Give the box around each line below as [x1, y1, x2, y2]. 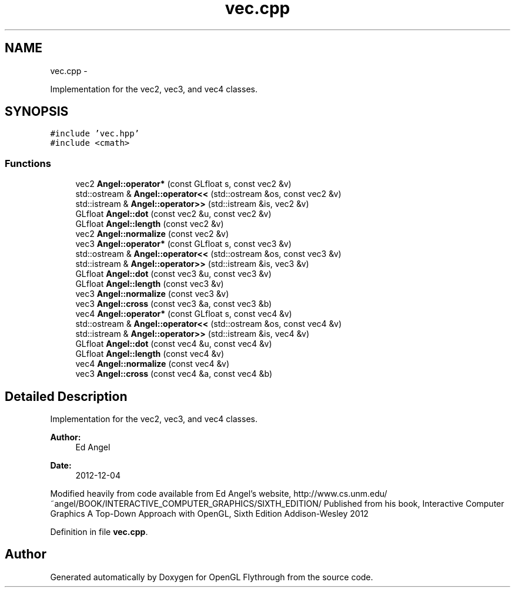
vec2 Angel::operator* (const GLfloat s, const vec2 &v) [75, 179, 292, 189]
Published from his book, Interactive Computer [323, 499, 504, 509]
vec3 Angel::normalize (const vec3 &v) [75, 289, 229, 299]
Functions [5, 157, 51, 169]
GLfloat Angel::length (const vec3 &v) [75, 279, 224, 289]
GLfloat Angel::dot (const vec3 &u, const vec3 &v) [75, 269, 272, 279]
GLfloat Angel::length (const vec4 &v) [75, 349, 225, 359]
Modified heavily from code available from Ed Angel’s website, [50, 489, 292, 499]
